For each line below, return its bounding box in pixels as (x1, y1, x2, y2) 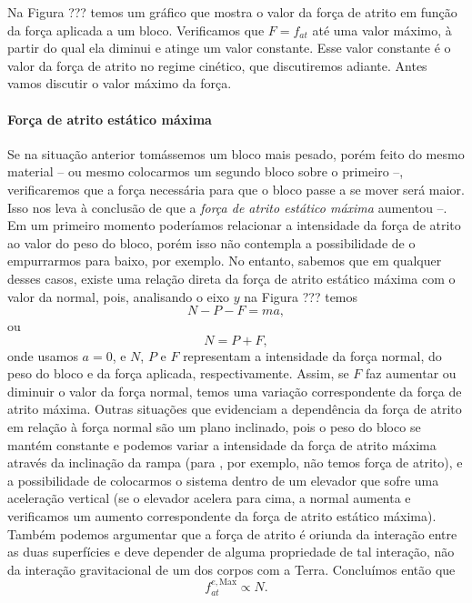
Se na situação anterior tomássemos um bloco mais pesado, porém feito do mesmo (7, 144, 465, 163)
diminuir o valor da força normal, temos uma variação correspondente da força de (7, 381, 462, 400)
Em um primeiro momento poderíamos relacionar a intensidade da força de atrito (7, 216, 461, 235)
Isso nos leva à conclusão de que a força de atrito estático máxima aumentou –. (7, 197, 447, 216)
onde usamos (7, 346, 78, 365)
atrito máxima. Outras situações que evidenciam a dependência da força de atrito (7, 399, 462, 418)
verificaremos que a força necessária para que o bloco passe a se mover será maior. (7, 179, 465, 198)
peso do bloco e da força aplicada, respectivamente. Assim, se (7, 364, 349, 383)
